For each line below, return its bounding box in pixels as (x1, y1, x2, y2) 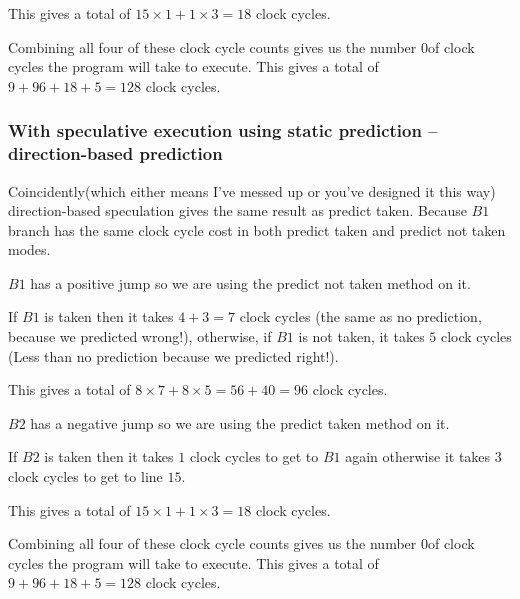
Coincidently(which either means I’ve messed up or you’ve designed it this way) (8, 180, 496, 201)
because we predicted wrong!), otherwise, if (8, 326, 272, 347)
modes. (8, 239, 51, 260)
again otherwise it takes (345, 446, 491, 467)
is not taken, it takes (298, 326, 425, 347)
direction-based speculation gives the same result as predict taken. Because (8, 200, 467, 221)
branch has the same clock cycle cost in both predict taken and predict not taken (8, 219, 506, 240)
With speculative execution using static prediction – (8, 118, 438, 143)
